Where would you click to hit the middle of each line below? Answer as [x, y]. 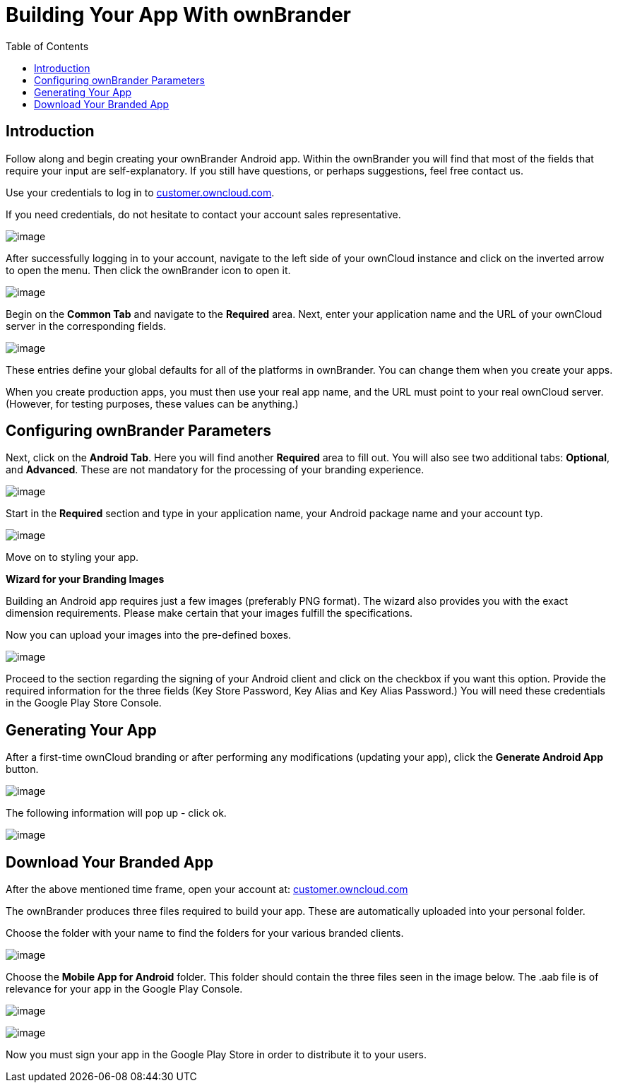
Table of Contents [47, 46]
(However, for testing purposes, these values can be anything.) [152, 403]
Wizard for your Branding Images [85, 579]
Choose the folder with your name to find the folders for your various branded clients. [205, 933]
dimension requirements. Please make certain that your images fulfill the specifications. [209, 613]
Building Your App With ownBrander [179, 15]
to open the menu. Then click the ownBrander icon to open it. [148, 270]
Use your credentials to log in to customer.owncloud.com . [140, 192]
